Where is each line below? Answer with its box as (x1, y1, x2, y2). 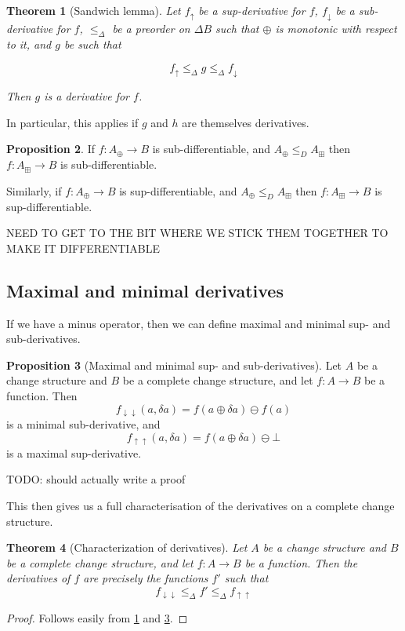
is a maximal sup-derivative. (6, 444, 142, 461)
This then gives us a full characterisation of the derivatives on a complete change (6, 497, 395, 513)
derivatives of (6, 570, 71, 586)
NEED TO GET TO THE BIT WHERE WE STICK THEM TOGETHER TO (6, 224, 389, 241)
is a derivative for (44, 88, 129, 104)
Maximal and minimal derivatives (6, 278, 284, 302)
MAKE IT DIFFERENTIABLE (6, 239, 161, 256)
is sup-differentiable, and (119, 182, 237, 199)
